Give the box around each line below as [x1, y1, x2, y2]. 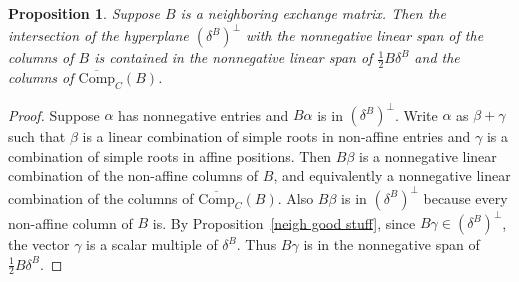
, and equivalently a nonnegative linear [273, 165, 511, 186]
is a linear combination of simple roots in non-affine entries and [82, 126, 471, 147]
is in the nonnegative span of [303, 234, 480, 254]
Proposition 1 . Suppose [8, 3, 160, 23]
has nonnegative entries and [118, 104, 289, 125]
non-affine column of [8, 212, 133, 232]
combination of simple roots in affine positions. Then [8, 145, 332, 166]
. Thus [236, 234, 277, 254]
